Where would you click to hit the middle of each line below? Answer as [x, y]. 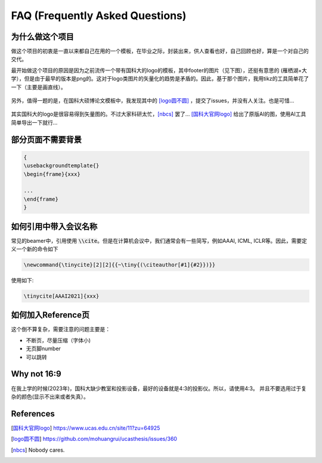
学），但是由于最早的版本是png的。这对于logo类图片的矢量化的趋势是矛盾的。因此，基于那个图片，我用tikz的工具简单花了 [160, 79]
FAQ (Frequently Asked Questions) [99, 16]
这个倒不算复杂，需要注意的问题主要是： [61, 329]
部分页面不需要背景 [46, 139]
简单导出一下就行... [34, 122]
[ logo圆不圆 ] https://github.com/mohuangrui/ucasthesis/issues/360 [94, 439]
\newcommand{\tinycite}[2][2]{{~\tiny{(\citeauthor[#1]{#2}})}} [120, 265]
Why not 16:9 [36, 374]
